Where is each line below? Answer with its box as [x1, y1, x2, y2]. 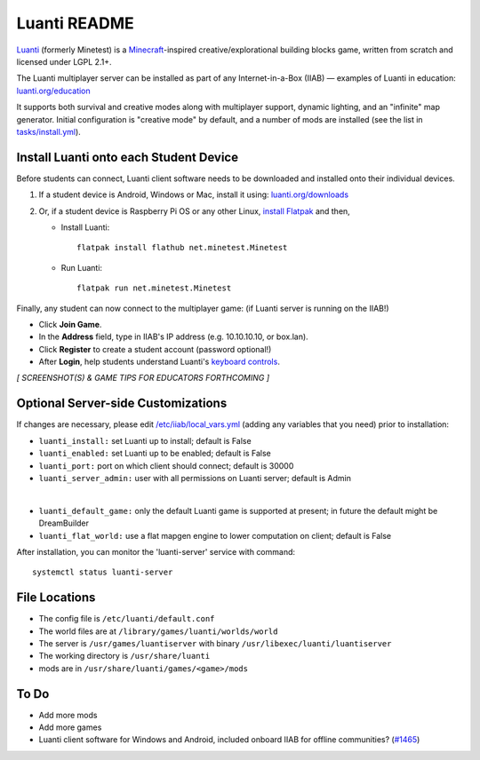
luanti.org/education [16, 85, 91, 96]
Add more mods [38, 709, 98, 720]
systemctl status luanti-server [32, 567, 173, 577]
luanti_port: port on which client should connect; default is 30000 [38, 460, 294, 471]
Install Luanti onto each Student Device [16, 149, 239, 164]
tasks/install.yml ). [16, 126, 82, 137]
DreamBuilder [38, 518, 89, 528]
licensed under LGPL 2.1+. [16, 56, 112, 67]
